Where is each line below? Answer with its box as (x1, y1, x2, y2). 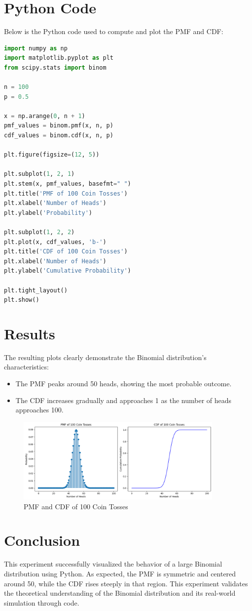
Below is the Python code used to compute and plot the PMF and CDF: (4, 26, 223, 37)
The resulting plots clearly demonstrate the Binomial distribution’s (4, 352, 207, 362)
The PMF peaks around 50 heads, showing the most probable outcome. (15, 378, 232, 389)
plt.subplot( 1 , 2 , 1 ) (4, 170, 75, 178)
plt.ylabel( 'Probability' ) (4, 209, 92, 216)
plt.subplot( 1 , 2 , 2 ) (4, 229, 75, 236)
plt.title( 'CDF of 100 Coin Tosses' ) (4, 248, 128, 255)
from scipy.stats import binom (4, 64, 107, 71)
